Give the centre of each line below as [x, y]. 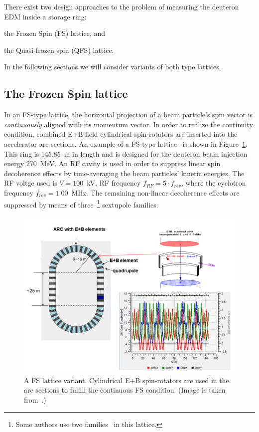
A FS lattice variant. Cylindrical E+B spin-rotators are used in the [127, 380]
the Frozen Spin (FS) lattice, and [55, 33]
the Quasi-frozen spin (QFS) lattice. [59, 50]
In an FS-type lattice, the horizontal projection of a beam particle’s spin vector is [129, 114]
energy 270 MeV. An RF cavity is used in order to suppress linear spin [112, 163]
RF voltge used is [31, 183]
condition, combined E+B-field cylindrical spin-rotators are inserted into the [121, 134]
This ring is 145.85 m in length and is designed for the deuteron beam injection [126, 153]
